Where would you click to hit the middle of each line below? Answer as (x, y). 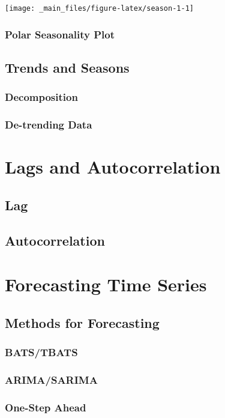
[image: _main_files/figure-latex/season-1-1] (99, 8)
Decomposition (41, 97)
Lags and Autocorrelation (113, 167)
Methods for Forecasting (82, 322)
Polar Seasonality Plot (60, 34)
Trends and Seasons (67, 67)
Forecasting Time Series (106, 284)
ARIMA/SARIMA (51, 379)
